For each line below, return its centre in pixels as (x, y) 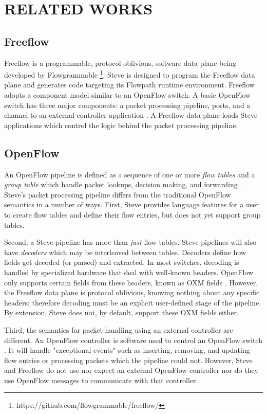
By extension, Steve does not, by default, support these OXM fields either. (121, 312)
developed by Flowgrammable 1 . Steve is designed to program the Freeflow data (130, 74)
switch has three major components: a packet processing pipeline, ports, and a (127, 105)
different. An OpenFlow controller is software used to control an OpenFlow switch (133, 340)
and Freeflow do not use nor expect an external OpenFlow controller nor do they (131, 370)
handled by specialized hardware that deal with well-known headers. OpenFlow (129, 272)
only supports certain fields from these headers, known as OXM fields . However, (131, 282)
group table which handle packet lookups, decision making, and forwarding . (123, 184)
